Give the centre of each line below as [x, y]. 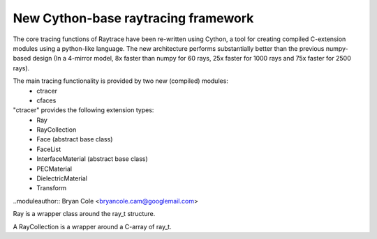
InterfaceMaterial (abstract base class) [92, 159]
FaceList [49, 149]
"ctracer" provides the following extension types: [83, 110]
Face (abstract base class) [75, 139]
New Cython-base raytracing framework [133, 18]
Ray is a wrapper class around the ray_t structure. [84, 214]
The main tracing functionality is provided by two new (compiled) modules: [120, 81]
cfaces [46, 100]
